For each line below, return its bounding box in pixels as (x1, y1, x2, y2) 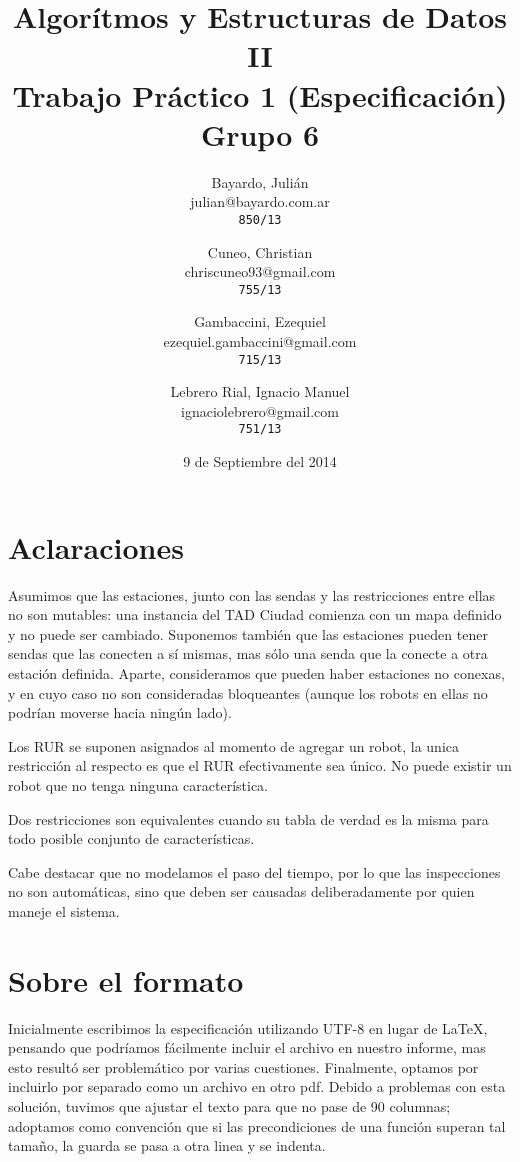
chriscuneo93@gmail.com (184, 261, 336, 282)
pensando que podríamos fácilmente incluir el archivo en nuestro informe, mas (8, 1037, 486, 1058)
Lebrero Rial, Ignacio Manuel (170, 381, 350, 402)
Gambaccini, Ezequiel (194, 311, 326, 332)
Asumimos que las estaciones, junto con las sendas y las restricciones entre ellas (8, 584, 496, 605)
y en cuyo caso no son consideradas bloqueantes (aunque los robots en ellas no (8, 682, 488, 703)
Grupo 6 (200, 113, 320, 154)
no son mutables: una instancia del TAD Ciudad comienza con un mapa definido (8, 604, 502, 625)
